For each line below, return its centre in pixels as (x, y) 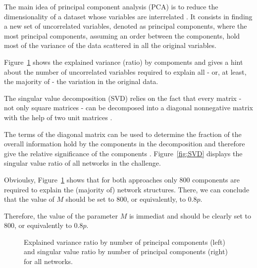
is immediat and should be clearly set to (190, 215)
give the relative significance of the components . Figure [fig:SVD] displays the (123, 153)
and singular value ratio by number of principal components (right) (126, 251)
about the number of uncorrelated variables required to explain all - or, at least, (125, 71)
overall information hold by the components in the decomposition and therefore (125, 144)
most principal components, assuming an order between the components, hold (122, 35)
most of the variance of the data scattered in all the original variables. (110, 45)
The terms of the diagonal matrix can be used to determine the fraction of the (123, 134)
